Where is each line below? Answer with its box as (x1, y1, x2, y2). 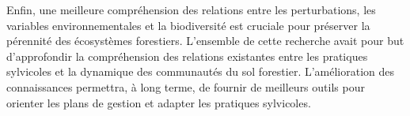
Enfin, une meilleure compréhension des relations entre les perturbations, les (6, 2, 376, 17)
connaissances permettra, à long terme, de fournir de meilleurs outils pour (6, 78, 365, 95)
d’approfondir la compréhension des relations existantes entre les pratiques (6, 47, 368, 64)
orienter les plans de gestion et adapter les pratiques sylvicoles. (6, 94, 311, 110)
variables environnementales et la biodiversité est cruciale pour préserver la (6, 17, 370, 33)
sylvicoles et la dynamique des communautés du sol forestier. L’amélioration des (6, 63, 395, 80)
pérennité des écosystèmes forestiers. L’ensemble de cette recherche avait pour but (6, 32, 404, 49)
